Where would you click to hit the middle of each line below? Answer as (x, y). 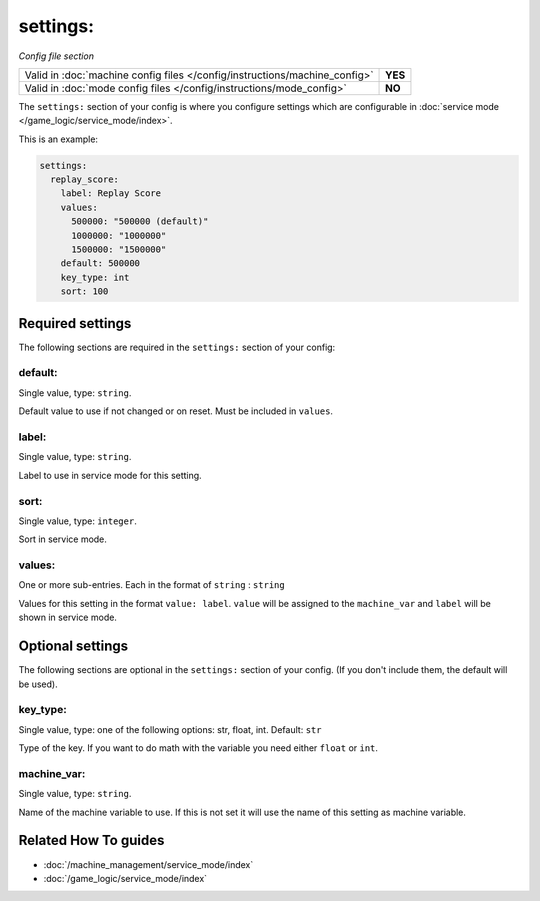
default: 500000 (100, 263)
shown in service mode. (67, 617)
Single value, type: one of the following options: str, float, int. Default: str (170, 729)
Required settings (75, 323)
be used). (38, 684)
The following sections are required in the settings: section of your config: (177, 347)
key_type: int (95, 277)
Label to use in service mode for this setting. (110, 475)
